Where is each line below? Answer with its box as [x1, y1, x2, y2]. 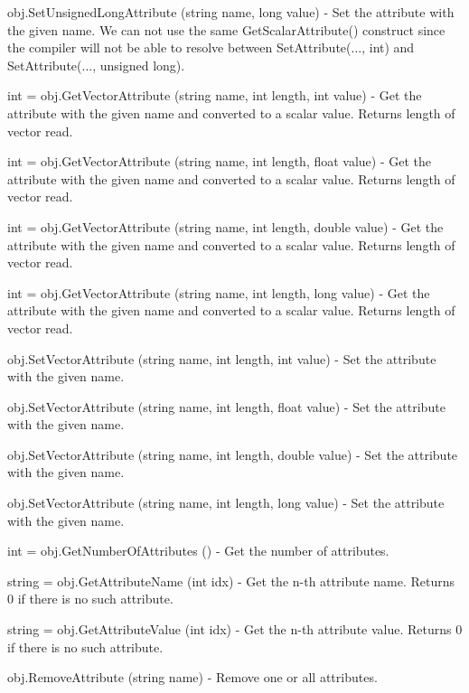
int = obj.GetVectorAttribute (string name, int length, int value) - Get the [7, 86, 422, 105]
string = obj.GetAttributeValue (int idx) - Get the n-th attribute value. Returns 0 [7, 620, 463, 639]
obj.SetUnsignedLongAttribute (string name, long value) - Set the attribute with [7, 3, 455, 21]
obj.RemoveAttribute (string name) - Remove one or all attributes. [7, 668, 378, 687]
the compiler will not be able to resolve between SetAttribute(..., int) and [7, 38, 415, 57]
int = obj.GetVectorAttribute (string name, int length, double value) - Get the [7, 217, 444, 236]
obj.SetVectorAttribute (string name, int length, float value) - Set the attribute [7, 397, 446, 416]
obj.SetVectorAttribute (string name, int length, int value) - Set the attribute [7, 349, 436, 368]
